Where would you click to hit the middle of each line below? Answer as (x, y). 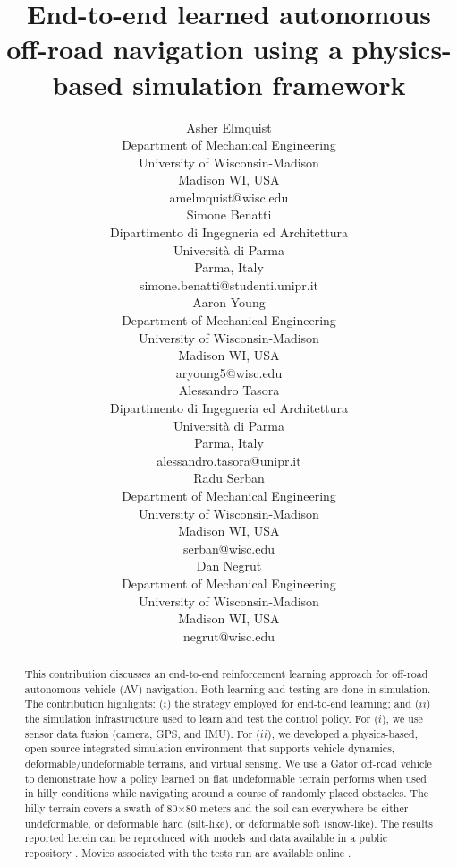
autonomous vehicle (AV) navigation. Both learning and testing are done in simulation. (228, 688)
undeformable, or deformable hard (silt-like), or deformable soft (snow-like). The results (228, 823)
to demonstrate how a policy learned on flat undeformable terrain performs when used (225, 778)
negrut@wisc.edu (229, 635)
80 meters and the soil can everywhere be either (297, 808)
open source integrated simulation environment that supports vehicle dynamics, (210, 748)
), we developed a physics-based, (343, 733)
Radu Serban (229, 478)
